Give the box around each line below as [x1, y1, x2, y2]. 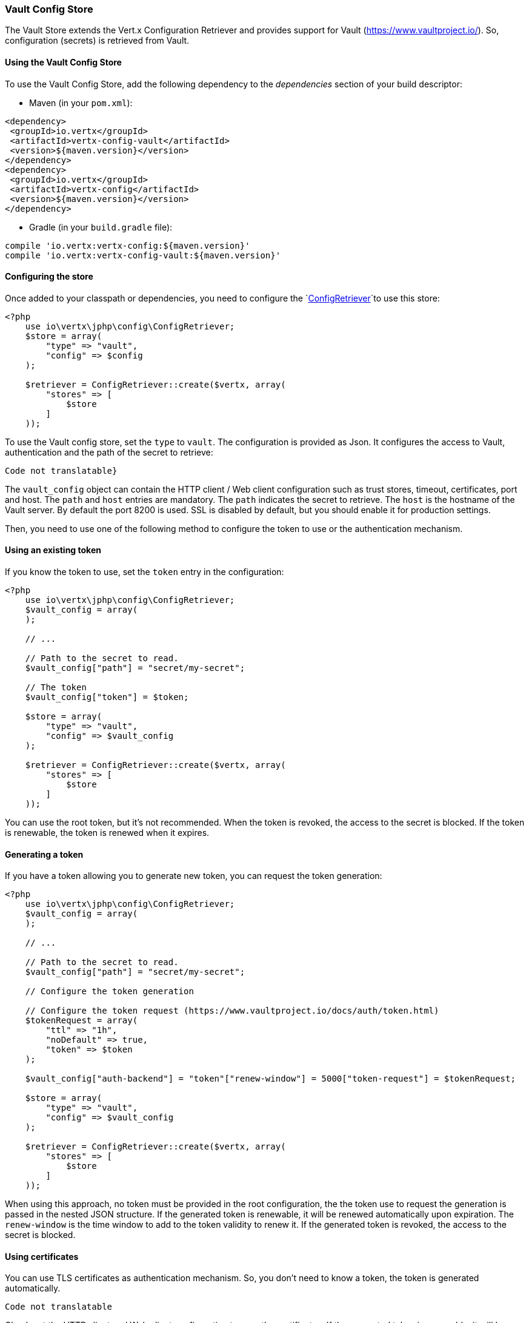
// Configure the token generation [25, 986, 194, 997]
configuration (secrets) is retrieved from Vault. [5, 35, 190, 46]
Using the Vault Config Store [5, 56, 122, 67]
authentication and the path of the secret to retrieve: [5, 446, 213, 457]
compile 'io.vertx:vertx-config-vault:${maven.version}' [5, 250, 281, 260]
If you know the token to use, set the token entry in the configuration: [5, 567, 284, 577]
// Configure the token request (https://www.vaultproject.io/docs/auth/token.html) [25, 1006, 439, 1016]
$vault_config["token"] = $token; [25, 692, 189, 702]
